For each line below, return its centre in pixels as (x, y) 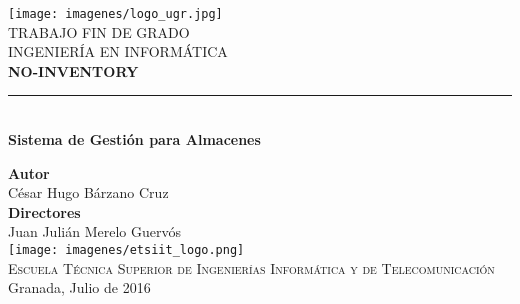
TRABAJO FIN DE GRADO (99, 31)
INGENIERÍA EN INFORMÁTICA (118, 51)
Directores (44, 211)
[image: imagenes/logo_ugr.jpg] (115, 14)
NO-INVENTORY (73, 70)
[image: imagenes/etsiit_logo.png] (126, 250)
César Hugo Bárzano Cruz (88, 192)
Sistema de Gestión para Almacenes (134, 139)
